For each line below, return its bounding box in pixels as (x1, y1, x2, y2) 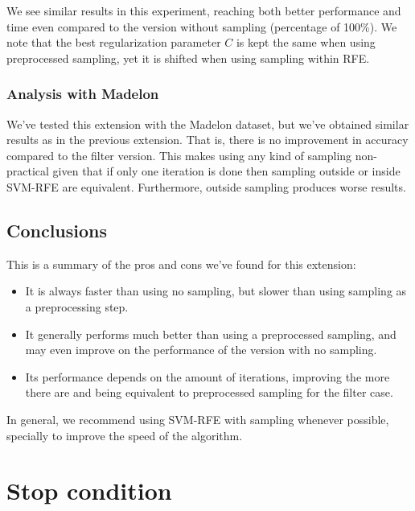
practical (6, 163, 49, 179)
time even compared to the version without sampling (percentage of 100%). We (6, 18, 397, 35)
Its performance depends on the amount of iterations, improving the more (25, 368, 390, 385)
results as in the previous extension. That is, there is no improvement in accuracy (6, 131, 409, 148)
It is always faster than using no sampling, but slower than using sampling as (25, 282, 407, 299)
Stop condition (6, 474, 172, 507)
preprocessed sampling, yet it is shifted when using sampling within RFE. (6, 49, 370, 66)
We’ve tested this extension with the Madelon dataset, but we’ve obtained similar (6, 115, 409, 132)
